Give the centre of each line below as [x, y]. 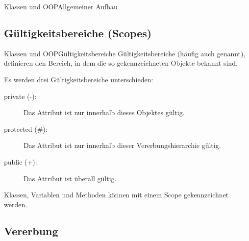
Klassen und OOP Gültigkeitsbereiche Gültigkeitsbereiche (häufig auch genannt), [125, 53]
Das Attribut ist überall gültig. [70, 178]
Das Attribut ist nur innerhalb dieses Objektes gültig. [104, 112]
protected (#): [26, 129]
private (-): [20, 96]
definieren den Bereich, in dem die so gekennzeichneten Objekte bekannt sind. [121, 63]
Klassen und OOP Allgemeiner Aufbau [61, 6]
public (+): [21, 161]
